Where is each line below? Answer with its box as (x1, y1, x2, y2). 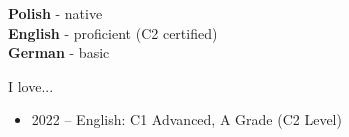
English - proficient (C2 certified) (8, 22, 218, 43)
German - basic (8, 42, 110, 63)
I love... (8, 75, 54, 96)
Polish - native (8, 3, 103, 23)
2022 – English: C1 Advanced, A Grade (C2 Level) (31, 109, 342, 130)
